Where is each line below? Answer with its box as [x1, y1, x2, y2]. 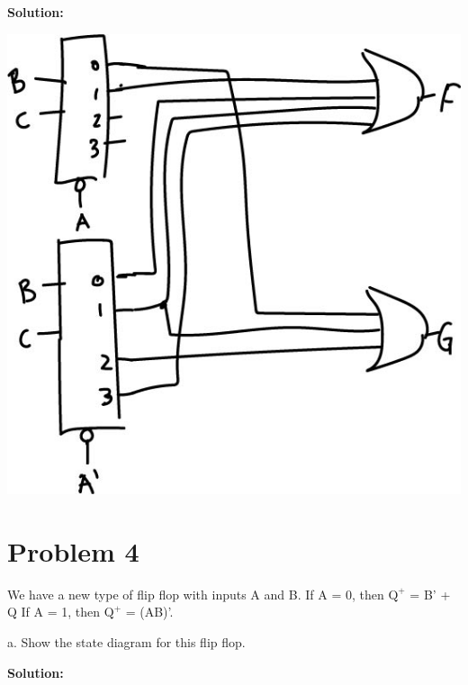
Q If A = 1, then [7, 602, 101, 621]
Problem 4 [7, 532, 139, 569]
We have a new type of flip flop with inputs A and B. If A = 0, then [7, 584, 384, 603]
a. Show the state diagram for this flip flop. [7, 633, 246, 652]
